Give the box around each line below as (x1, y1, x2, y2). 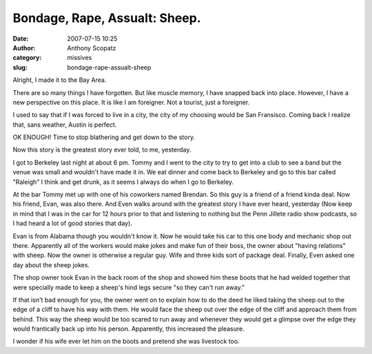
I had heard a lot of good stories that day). (12, 219, 132, 227)
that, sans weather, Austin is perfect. (12, 121, 117, 129)
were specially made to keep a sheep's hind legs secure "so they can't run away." (12, 283, 245, 291)
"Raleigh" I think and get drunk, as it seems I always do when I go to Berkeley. (12, 178, 234, 186)
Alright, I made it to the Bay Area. (12, 76, 107, 84)
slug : (12, 63, 28, 72)
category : (12, 54, 42, 62)
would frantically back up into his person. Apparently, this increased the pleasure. (12, 324, 245, 333)
